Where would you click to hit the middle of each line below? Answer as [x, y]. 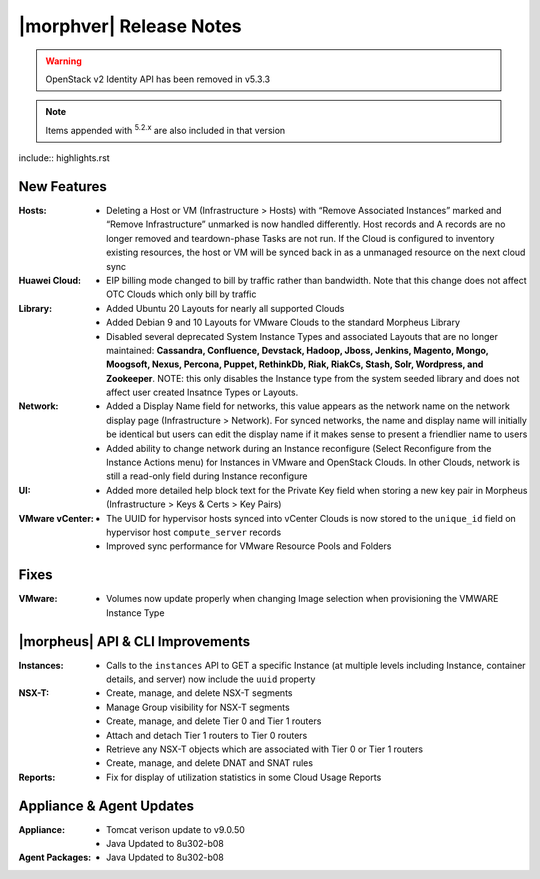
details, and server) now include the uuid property [211, 679]
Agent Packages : [55, 857]
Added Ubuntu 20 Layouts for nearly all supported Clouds [225, 308]
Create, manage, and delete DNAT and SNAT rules [210, 763]
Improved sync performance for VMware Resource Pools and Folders [249, 546]
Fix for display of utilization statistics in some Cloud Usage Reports [244, 777]
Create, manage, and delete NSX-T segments [199, 693]
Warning [63, 61]
